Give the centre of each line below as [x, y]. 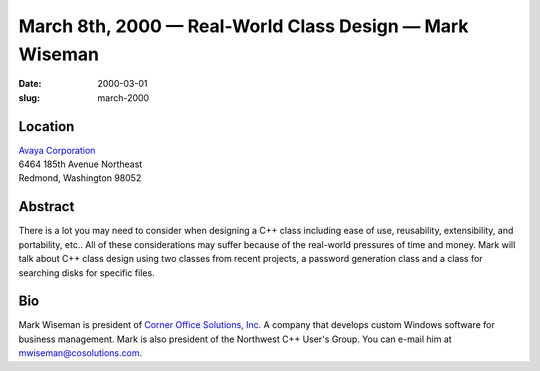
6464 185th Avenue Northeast [80, 164]
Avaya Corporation [57, 150]
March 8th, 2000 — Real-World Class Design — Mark [243, 26]
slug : [29, 97]
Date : [30, 84]
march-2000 [123, 97]
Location [46, 126]
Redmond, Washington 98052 [80, 178]
